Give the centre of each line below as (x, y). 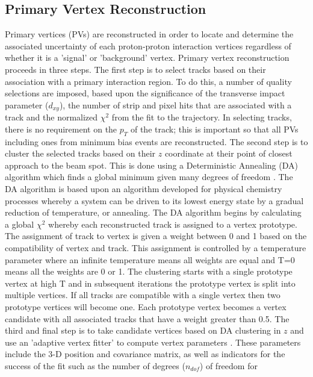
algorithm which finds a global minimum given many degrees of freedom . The (149, 177)
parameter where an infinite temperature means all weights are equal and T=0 (150, 259)
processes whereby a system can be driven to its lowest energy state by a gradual (154, 200)
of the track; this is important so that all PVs (214, 129)
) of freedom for (228, 365)
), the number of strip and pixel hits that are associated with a (175, 104)
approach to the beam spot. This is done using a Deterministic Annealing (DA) (151, 165)
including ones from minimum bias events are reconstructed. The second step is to (156, 141)
